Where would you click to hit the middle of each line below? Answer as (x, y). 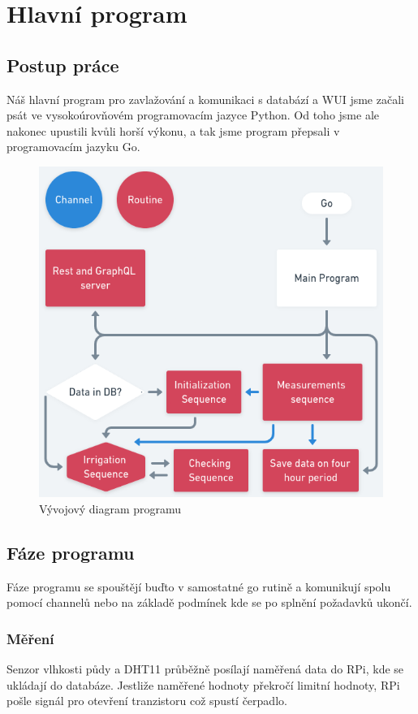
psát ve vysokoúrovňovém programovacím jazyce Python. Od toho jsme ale (193, 115)
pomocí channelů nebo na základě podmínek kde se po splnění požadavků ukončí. (209, 602)
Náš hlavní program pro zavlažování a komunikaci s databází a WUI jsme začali (205, 99)
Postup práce (63, 65)
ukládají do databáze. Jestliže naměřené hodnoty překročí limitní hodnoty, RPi (203, 684)
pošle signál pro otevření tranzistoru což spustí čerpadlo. (147, 701)
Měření (30, 638)
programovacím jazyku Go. (73, 147)
